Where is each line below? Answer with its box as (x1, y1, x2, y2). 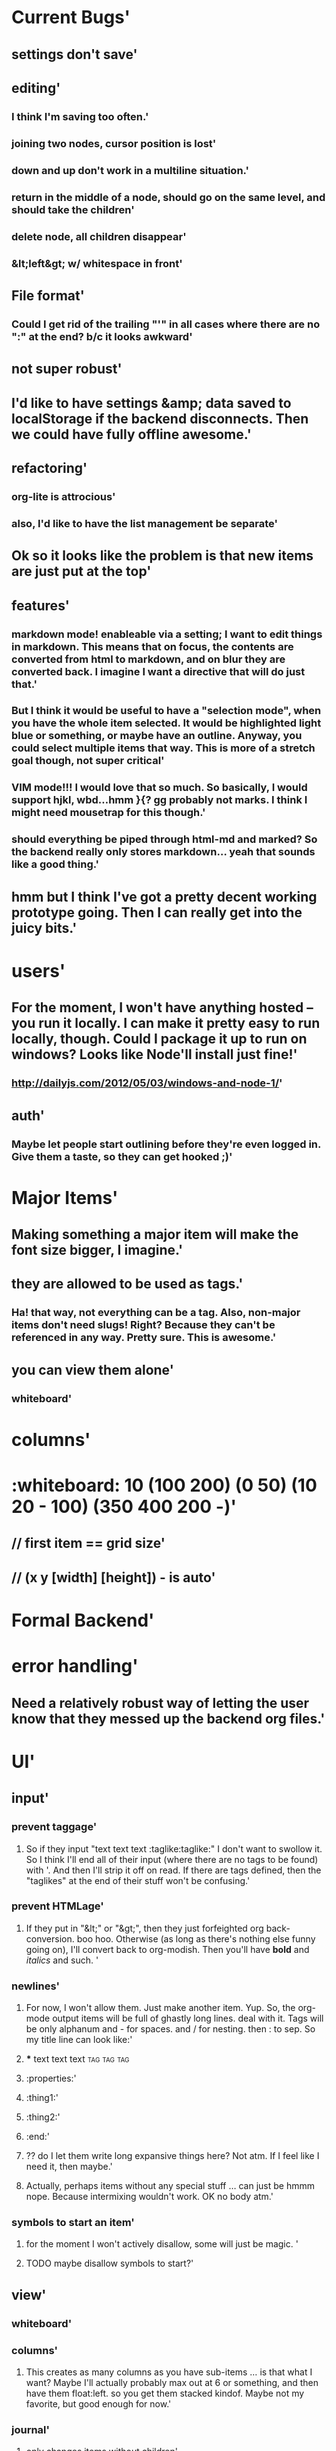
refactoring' (11, 459, 88, 476)
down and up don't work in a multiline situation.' (11, 163, 249, 177)
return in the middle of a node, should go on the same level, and (11, 190, 326, 204)
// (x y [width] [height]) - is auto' (11, 1569, 216, 1586)
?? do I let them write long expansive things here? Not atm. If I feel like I (25, 2150, 320, 2162)
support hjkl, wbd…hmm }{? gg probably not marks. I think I (11, 793, 308, 807)
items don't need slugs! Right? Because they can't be (11, 1318, 276, 1332)
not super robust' (11, 361, 123, 378)
